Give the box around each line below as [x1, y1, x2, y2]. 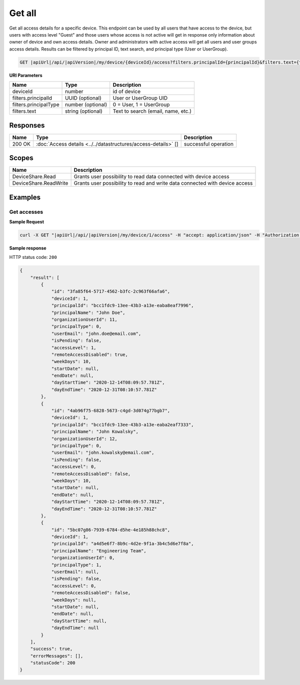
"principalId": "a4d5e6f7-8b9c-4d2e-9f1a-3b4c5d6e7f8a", [51, 541, 194, 547]
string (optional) [65, 108, 102, 115]
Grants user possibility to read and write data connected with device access [73, 180, 253, 187]
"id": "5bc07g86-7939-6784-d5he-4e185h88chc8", [51, 527, 170, 533]
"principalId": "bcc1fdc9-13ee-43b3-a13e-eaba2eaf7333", [51, 422, 194, 428]
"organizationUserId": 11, [51, 316, 117, 322]
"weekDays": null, [51, 597, 97, 603]
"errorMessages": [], [30, 653, 83, 658]
